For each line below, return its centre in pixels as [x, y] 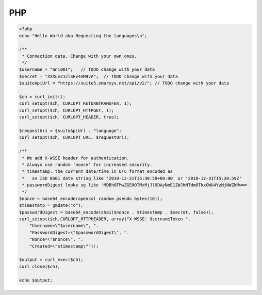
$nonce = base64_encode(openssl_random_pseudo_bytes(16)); [91, 198]
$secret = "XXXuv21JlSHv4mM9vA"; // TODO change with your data [98, 76]
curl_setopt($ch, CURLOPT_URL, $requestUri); [74, 138]
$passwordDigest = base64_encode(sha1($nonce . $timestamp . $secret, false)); [116, 212]
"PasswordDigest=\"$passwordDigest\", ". [79, 232]
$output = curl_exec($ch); [51, 260]
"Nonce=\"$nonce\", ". [56, 239]
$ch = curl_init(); [42, 97]
